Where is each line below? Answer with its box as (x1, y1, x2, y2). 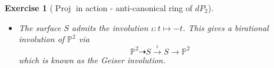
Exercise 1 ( (5, 2, 53, 13)
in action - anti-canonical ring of (75, 2, 193, 13)
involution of (18, 33, 65, 45)
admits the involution (71, 21, 148, 33)
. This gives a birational (183, 21, 269, 33)
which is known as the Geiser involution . (18, 53, 166, 66)
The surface (18, 21, 61, 33)
